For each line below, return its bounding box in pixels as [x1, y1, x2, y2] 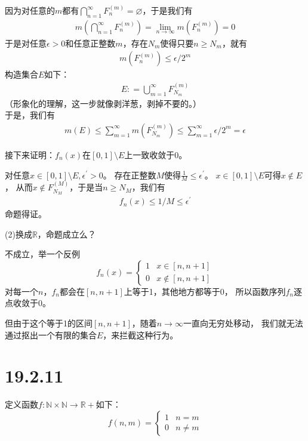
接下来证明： [5, 148, 55, 161]
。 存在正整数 [103, 168, 156, 181]
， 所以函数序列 [224, 285, 286, 297]
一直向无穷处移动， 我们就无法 [183, 317, 303, 329]
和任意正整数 [65, 36, 116, 49]
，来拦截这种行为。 [103, 328, 178, 341]
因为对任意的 [5, 4, 55, 16]
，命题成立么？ [37, 227, 96, 240]
